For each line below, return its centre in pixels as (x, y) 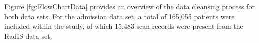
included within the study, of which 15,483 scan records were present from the (124, 26)
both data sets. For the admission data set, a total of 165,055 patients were (119, 16)
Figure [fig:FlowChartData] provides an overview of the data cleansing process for (129, 6)
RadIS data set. (28, 36)
